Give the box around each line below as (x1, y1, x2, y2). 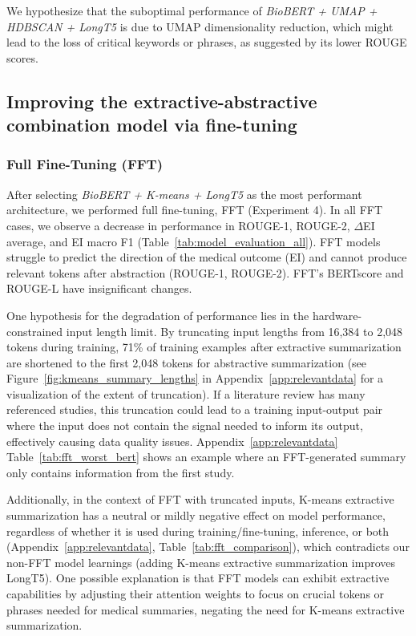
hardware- (312, 306, 362, 323)
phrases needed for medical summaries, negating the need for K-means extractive (6, 601, 405, 618)
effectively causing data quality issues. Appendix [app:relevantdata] (6, 432, 338, 449)
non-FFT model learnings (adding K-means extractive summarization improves (6, 553, 396, 570)
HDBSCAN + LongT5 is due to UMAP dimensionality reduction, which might (6, 18, 394, 34)
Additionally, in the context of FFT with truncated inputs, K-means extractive (6, 491, 394, 508)
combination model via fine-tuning (6, 112, 297, 137)
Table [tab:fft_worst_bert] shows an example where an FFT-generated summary (6, 448, 406, 465)
